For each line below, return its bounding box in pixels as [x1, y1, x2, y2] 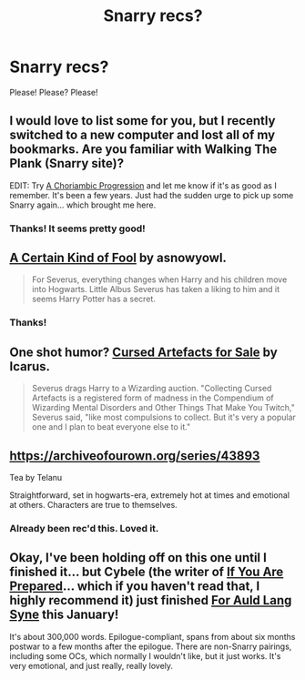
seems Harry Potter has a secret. [31, 293, 157, 305]
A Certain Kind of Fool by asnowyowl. [9, 250, 228, 266]
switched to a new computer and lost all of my [9, 127, 276, 143]
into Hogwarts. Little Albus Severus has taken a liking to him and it [31, 284, 280, 295]
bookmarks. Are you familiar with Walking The [9, 142, 278, 157]
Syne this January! [9, 607, 119, 623]
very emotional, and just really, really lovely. [9, 660, 174, 671]
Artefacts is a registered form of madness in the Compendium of [31, 392, 275, 403]
